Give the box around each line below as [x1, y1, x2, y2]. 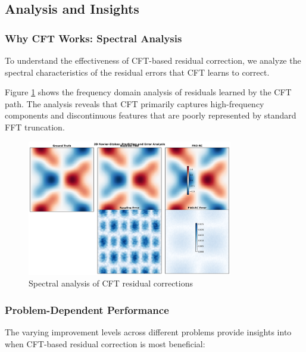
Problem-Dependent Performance [5, 302, 169, 317]
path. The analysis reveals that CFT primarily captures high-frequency [5, 97, 264, 110]
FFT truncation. [5, 120, 65, 133]
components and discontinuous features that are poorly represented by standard [5, 109, 296, 122]
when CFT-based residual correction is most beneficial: [5, 337, 205, 350]
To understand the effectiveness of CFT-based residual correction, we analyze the [5, 54, 301, 66]
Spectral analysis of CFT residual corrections [29, 277, 193, 289]
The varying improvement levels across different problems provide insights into [5, 326, 292, 338]
